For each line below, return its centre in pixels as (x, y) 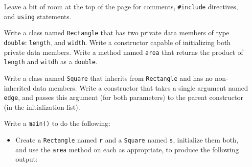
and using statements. (38, 16)
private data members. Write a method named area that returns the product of (124, 52)
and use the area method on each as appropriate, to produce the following (127, 149)
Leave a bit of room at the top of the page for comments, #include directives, (121, 6)
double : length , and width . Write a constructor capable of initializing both (117, 42)
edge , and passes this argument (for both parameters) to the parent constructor (124, 97)
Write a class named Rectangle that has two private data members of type (117, 33)
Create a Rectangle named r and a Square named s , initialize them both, (127, 140)
